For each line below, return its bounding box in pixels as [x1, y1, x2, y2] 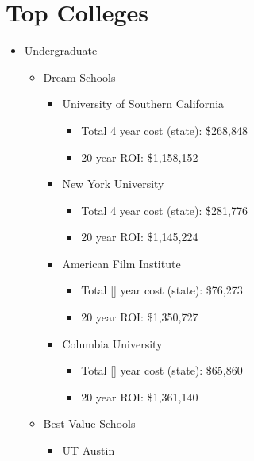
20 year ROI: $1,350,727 [81, 309, 198, 325]
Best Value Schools [43, 415, 136, 432]
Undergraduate [24, 42, 98, 59]
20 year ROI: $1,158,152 [81, 148, 198, 165]
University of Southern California [62, 95, 225, 112]
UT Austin [62, 442, 115, 459]
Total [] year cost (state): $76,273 [81, 282, 243, 298]
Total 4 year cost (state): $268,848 [81, 121, 248, 138]
